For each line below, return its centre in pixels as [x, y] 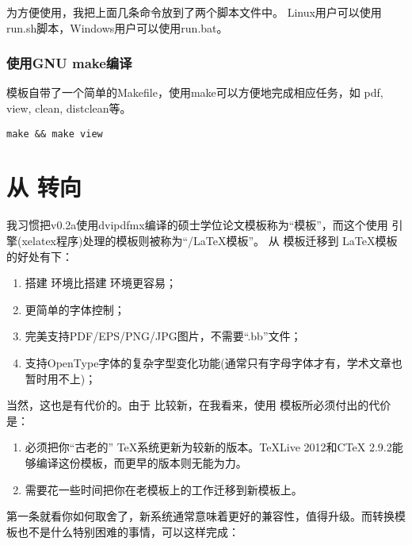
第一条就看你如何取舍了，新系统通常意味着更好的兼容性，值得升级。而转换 [200, 516]
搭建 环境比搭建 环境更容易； [101, 283]
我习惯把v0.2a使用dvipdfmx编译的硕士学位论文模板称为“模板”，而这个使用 [197, 225]
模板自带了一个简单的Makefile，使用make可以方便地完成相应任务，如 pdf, [195, 92]
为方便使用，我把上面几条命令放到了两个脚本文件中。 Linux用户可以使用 [194, 12]
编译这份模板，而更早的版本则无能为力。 [141, 462]
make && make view [55, 134]
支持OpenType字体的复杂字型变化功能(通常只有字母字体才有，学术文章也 [214, 362]
